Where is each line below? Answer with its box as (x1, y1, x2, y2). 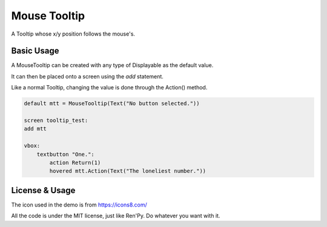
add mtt (24, 126, 47, 132)
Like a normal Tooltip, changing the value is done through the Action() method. (11, 84, 208, 91)
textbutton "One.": (36, 151, 95, 158)
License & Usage (11, 185, 76, 196)
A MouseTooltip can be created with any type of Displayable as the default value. (11, 62, 214, 69)
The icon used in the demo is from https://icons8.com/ (11, 201, 148, 208)
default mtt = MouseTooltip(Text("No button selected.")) (24, 100, 200, 107)
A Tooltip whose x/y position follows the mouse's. (11, 30, 136, 37)
